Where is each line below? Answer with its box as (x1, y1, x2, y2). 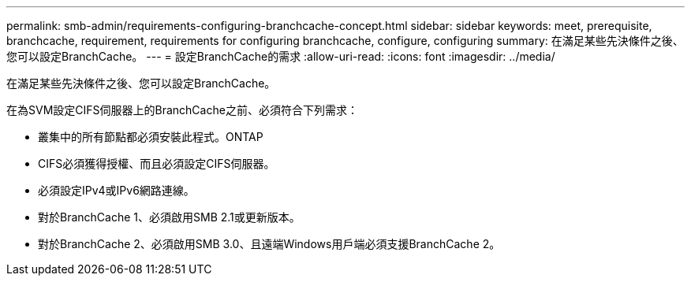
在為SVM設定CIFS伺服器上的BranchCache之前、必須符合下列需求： (6, 103, 358, 117)
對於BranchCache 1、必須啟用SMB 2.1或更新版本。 (38, 210, 301, 224)
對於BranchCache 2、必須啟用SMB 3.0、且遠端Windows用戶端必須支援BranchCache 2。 (38, 237, 501, 250)
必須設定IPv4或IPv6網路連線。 (38, 184, 195, 197)
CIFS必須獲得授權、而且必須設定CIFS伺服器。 (38, 157, 275, 170)
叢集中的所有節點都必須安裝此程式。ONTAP (38, 130, 263, 143)
